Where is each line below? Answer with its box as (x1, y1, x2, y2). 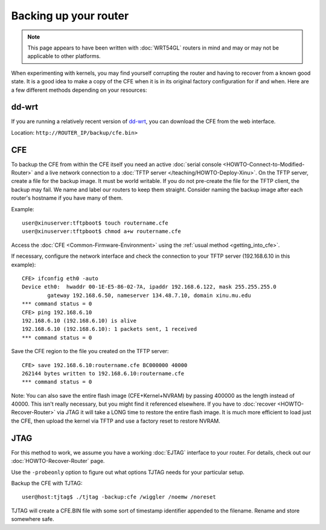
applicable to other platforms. (27, 53, 101, 60)
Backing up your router (11, 9, 129, 22)
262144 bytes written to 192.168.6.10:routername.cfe (22, 370, 184, 377)
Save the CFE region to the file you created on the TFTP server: (11, 348, 169, 355)
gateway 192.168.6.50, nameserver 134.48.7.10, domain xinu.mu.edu (47, 292, 251, 299)
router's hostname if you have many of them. (11, 194, 123, 202)
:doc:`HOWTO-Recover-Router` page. (11, 458, 105, 465)
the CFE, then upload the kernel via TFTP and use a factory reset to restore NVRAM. (11, 417, 220, 424)
